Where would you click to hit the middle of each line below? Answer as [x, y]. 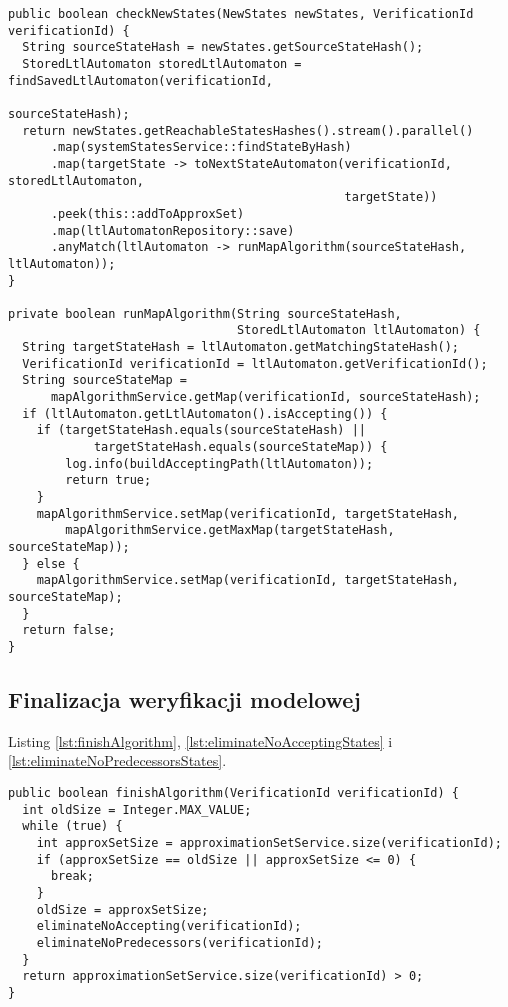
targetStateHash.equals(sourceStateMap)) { [240, 447]
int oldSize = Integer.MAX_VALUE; [137, 809]
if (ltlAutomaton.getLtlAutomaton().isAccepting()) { [205, 413]
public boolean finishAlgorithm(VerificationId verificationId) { [234, 792]
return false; [69, 630]
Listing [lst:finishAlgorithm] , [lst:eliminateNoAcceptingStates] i [200, 740]
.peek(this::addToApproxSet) [147, 213]
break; [72, 876]
